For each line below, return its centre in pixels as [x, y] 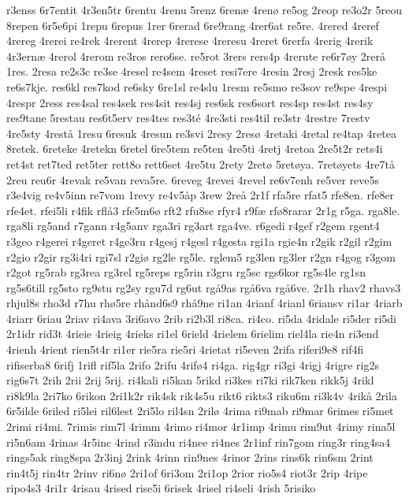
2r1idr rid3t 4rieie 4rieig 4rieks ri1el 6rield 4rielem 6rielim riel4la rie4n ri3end [193, 334]
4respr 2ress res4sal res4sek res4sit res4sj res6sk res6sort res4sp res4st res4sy [190, 102]
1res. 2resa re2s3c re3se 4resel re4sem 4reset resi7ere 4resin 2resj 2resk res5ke [192, 71]
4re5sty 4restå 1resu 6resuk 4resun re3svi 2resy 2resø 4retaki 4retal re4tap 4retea [201, 133]
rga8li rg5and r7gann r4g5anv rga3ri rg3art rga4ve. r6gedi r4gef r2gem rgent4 [193, 226]
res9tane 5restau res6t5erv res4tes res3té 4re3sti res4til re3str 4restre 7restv [188, 118]
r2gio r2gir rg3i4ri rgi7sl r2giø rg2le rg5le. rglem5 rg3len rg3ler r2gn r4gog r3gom [201, 256]
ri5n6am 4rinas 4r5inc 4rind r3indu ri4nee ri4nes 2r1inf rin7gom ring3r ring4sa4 [199, 442]
